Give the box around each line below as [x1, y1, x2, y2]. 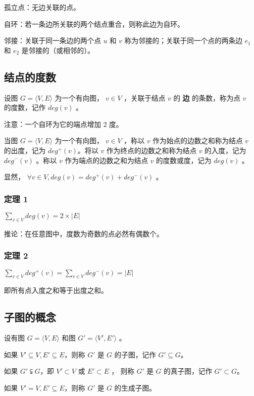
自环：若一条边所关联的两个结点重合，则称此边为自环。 [4, 18, 184, 29]
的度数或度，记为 [156, 155, 212, 165]
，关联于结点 [124, 92, 166, 103]
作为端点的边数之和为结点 [64, 155, 148, 165]
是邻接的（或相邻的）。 [21, 45, 95, 55]
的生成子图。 [114, 383, 156, 393]
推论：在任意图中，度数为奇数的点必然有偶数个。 [4, 228, 163, 238]
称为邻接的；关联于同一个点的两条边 [124, 35, 243, 46]
